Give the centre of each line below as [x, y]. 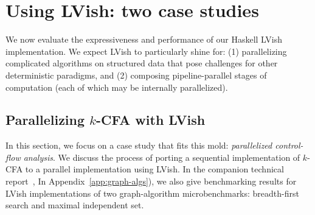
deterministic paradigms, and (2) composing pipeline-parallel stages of [136, 75]
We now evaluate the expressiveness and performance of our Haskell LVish [144, 39]
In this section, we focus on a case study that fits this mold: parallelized [139, 145]
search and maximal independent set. [75, 205]
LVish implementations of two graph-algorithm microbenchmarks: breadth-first [152, 193]
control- [289, 145]
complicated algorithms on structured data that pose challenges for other [142, 63]
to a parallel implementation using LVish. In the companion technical [154, 169]
